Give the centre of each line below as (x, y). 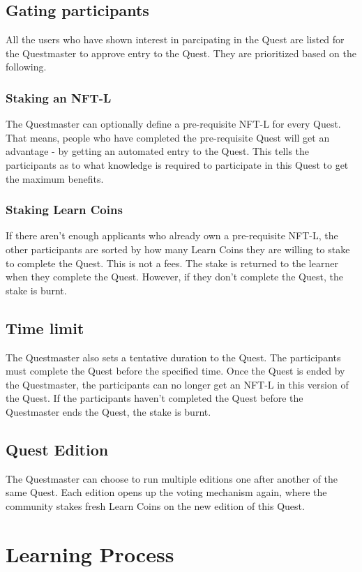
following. (26, 67)
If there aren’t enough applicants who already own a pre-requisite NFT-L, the (172, 235)
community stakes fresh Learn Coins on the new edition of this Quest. (155, 505)
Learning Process (90, 554)
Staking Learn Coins (64, 210)
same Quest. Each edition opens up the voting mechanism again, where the (166, 492)
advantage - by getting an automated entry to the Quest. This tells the (158, 151)
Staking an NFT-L (59, 97)
